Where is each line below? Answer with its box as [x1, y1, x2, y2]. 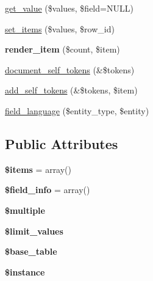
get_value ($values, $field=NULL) [5, 2, 133, 14]
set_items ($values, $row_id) [5, 22, 115, 35]
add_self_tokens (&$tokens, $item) [5, 84, 138, 97]
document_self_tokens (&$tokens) [5, 63, 135, 76]
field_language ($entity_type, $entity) [5, 104, 149, 117]
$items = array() [5, 162, 72, 175]
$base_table [5, 245, 57, 258]
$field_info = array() [5, 183, 90, 196]
